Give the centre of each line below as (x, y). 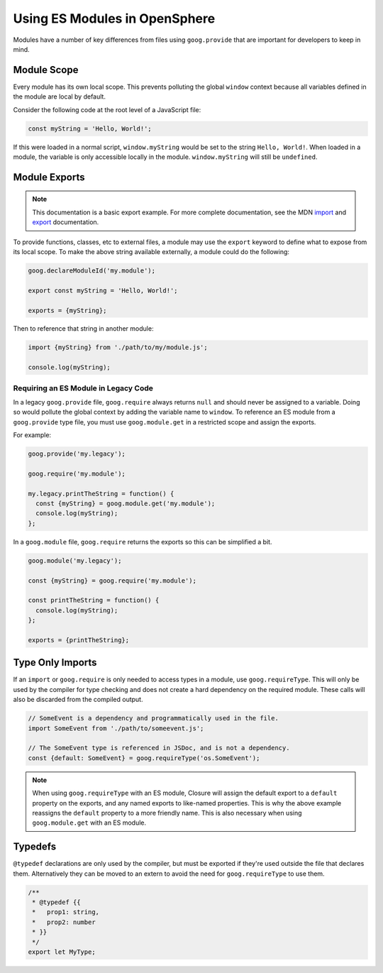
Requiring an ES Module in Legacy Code (83, 388)
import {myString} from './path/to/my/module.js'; (118, 347)
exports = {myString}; (67, 310)
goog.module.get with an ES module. (89, 823)
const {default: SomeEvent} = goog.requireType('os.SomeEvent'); (144, 758)
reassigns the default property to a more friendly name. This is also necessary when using (167, 813)
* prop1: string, (66, 912)
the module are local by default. (60, 97)
